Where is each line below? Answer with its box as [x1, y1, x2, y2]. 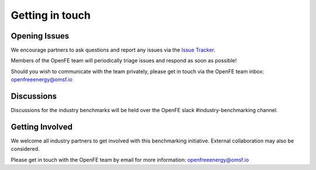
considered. [11, 145, 40, 152]
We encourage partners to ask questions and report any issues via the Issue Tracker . [11, 47, 216, 54]
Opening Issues [11, 31, 70, 41]
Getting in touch [11, 9, 91, 22]
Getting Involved [11, 122, 73, 131]
